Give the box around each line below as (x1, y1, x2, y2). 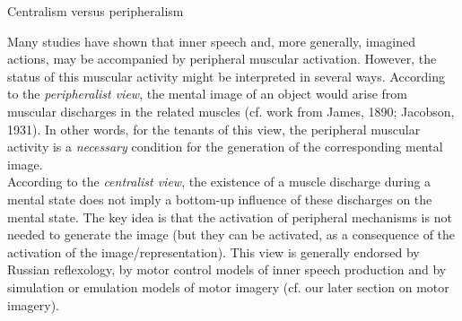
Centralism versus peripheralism (7, 2, 184, 20)
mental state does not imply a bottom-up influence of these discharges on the (7, 189, 432, 208)
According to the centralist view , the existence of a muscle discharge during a (7, 172, 431, 191)
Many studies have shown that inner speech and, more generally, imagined (7, 31, 416, 50)
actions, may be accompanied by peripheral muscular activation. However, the (7, 49, 437, 68)
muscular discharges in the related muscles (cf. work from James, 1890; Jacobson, (7, 101, 455, 120)
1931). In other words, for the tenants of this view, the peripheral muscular (7, 119, 421, 138)
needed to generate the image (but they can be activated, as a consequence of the (7, 225, 456, 244)
